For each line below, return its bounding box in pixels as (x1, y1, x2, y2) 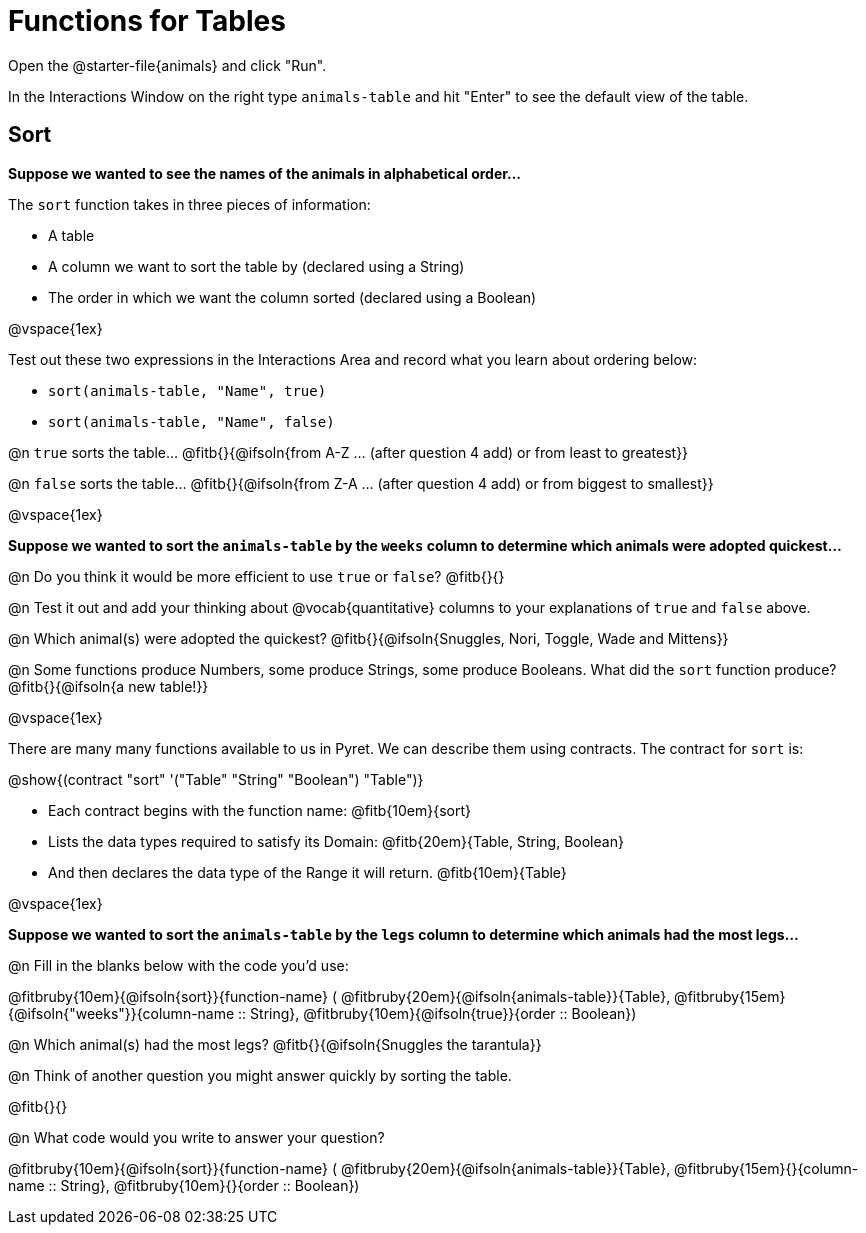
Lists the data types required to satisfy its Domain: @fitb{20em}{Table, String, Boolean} (48, 832, 624, 850)
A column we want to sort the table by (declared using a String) (48, 257, 465, 275)
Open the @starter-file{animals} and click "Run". (8, 56, 327, 74)
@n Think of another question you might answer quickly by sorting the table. (8, 1066, 512, 1084)
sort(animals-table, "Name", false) (48, 413, 335, 430)
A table (48, 226, 95, 244)
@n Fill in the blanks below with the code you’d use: (8, 956, 349, 974)
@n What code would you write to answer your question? (8, 1128, 385, 1146)
